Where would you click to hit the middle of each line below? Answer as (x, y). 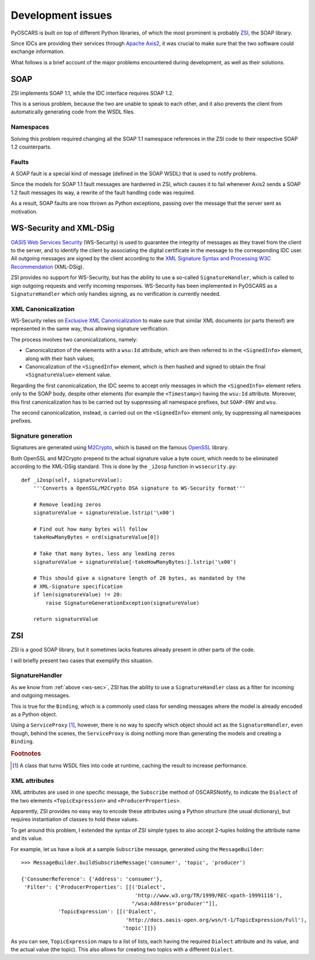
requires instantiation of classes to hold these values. (75, 820)
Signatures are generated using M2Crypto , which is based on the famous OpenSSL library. (120, 448)
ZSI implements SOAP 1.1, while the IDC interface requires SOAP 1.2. (92, 93)
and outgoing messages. (41, 696)
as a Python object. (34, 714)
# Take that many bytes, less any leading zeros (104, 554)
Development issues (62, 15)
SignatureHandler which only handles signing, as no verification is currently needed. (116, 294)
